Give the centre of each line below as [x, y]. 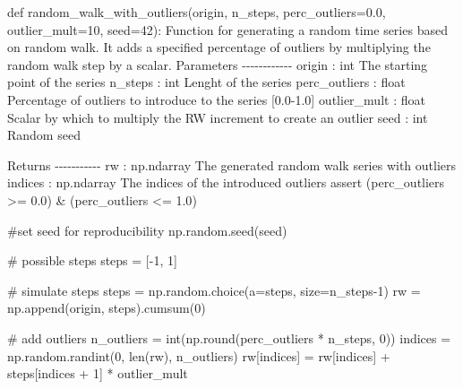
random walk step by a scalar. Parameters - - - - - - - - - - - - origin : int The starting [218, 64]
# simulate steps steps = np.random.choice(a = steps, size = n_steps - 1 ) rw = [214, 290]
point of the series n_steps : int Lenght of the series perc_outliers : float [206, 82]
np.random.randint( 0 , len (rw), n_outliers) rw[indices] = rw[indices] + [199, 355]
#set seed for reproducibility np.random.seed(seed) [147, 230]
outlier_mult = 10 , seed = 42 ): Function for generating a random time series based [227, 29]
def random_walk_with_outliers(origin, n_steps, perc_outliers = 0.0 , [197, 12]
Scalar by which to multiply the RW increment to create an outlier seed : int [218, 117]
